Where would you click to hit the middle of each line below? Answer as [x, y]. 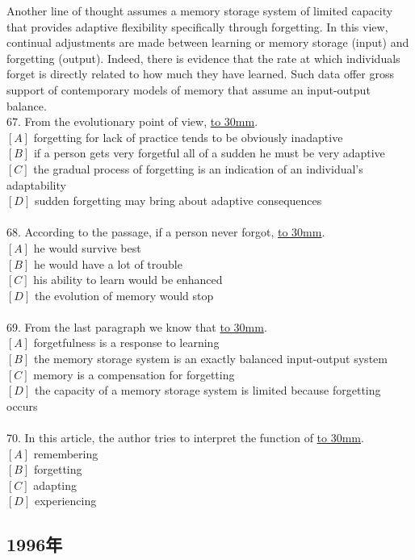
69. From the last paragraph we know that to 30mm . [137, 326]
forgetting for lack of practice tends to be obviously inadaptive [188, 137]
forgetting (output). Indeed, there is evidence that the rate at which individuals [203, 58]
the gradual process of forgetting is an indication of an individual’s [198, 168]
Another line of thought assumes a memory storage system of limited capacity [200, 10]
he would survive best [87, 247]
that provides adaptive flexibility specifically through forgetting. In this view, [197, 26]
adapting [55, 485]
